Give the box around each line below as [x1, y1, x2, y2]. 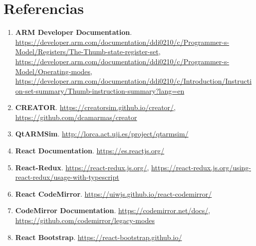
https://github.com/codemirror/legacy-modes [15, 215, 155, 226]
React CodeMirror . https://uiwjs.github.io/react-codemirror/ [15, 188, 212, 199]
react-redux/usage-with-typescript [15, 172, 119, 182]
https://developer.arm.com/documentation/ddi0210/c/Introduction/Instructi [15, 76, 252, 86]
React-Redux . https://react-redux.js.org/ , [15, 162, 149, 172]
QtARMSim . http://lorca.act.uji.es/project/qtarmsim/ [15, 128, 189, 139]
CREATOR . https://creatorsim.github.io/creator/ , [15, 102, 176, 113]
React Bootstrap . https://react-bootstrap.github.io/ [15, 232, 182, 242]
